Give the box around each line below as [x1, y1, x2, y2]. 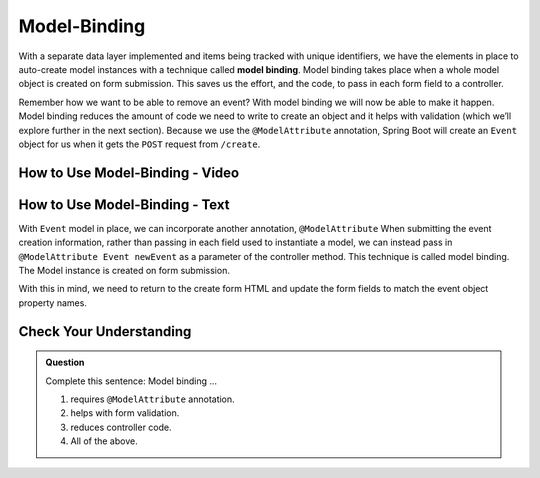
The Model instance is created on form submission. [18, 264, 230, 276]
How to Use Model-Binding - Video [18, 164, 240, 181]
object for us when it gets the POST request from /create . [18, 138, 261, 150]
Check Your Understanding [18, 323, 192, 340]
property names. [18, 296, 87, 309]
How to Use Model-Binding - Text [18, 196, 230, 213]
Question [45, 356, 85, 369]
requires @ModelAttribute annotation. [70, 393, 235, 405]
